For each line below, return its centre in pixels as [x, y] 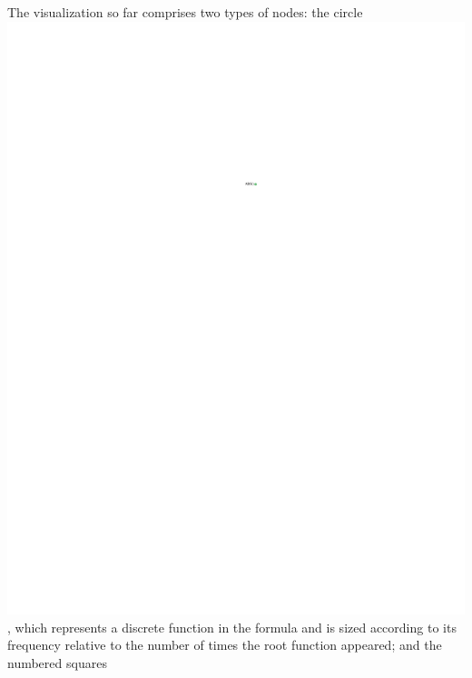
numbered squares [57, 662]
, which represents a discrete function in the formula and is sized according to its [232, 627]
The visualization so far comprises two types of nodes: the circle [185, 12]
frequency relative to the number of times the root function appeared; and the [225, 645]
